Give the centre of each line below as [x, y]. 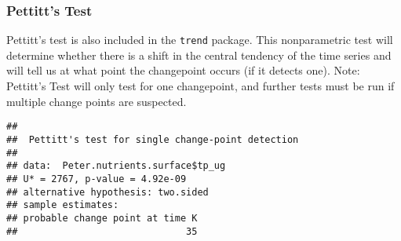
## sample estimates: [63, 205]
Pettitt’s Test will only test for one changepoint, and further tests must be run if [200, 86]
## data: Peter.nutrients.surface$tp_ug [116, 166]
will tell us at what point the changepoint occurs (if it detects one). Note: [183, 70]
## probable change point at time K [102, 218]
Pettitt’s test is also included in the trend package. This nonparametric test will [200, 40]
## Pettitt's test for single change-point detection [153, 139]
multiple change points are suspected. [97, 101]
